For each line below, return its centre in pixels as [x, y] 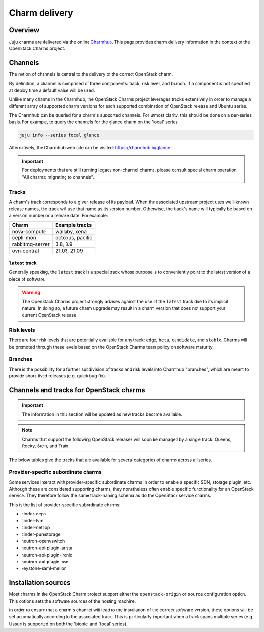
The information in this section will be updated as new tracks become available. [102, 414]
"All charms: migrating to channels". [58, 177]
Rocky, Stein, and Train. [46, 446]
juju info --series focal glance [59, 135]
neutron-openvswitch [43, 541]
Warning [31, 292]
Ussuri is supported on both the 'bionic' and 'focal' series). [68, 624]
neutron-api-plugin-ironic [47, 555]
